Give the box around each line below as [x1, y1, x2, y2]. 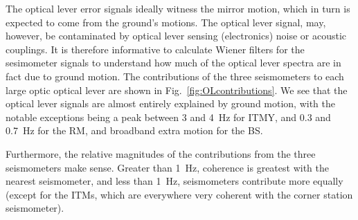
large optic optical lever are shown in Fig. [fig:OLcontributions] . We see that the [6, 82, 348, 97]
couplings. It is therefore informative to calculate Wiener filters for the [6, 42, 305, 56]
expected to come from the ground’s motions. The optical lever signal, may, [6, 15, 326, 29]
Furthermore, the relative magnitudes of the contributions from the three [6, 146, 316, 161]
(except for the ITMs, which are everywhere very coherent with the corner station [6, 187, 353, 201]
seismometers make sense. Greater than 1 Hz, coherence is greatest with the [6, 160, 329, 174]
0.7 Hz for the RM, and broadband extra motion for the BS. [6, 123, 263, 138]
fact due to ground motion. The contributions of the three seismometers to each [6, 68, 344, 83]
